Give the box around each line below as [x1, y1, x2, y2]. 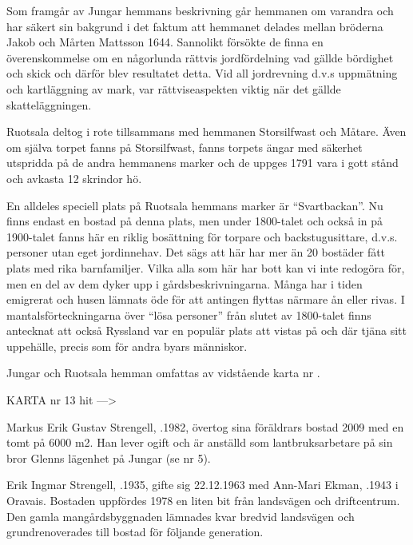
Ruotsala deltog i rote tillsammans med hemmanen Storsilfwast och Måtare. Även [6, 123, 407, 140]
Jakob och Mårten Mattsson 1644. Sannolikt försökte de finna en [6, 34, 324, 50]
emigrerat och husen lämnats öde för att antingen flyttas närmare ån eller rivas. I [6, 291, 405, 308]
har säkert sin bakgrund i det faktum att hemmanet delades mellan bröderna [6, 18, 383, 34]
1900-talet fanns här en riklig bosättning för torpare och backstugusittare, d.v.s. [6, 228, 398, 245]
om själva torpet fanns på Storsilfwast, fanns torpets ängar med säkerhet [6, 138, 363, 155]
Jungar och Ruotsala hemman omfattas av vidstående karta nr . [6, 364, 320, 381]
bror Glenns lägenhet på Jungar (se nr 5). [6, 449, 211, 466]
